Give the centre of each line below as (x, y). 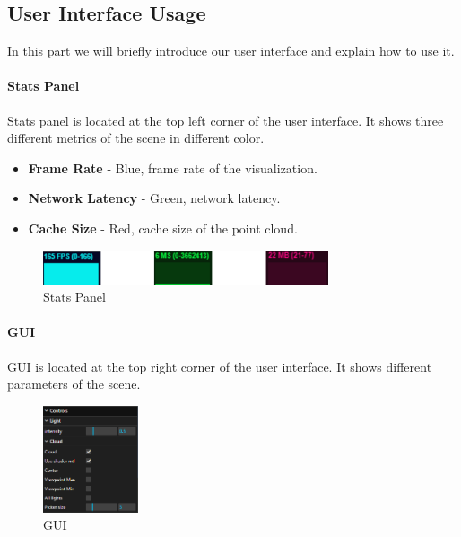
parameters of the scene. (74, 384)
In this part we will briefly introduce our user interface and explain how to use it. (231, 51)
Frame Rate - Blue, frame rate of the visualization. (173, 167)
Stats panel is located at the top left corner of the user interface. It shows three (226, 120)
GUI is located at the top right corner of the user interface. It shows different (220, 366)
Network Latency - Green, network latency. (154, 198)
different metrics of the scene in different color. (136, 138)
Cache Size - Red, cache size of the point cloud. (163, 228)
